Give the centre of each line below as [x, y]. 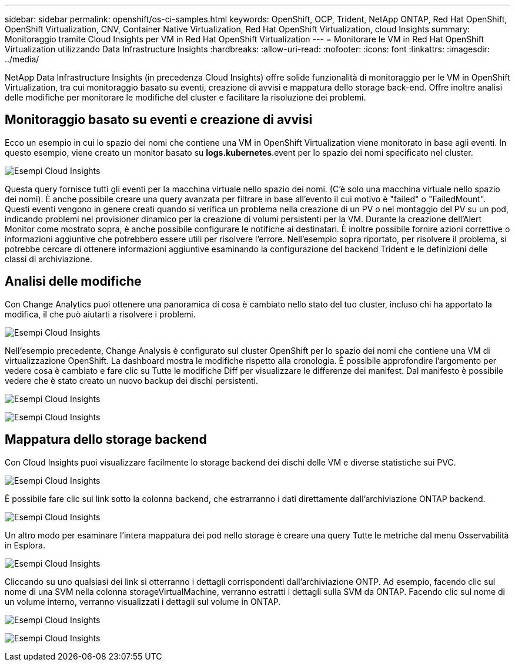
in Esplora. [25, 545]
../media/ [22, 59]
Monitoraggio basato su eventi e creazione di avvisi [159, 120]
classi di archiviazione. [49, 259]
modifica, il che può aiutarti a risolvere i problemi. [100, 314]
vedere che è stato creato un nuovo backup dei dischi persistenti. [131, 380]
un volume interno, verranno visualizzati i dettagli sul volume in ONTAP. [143, 601]
